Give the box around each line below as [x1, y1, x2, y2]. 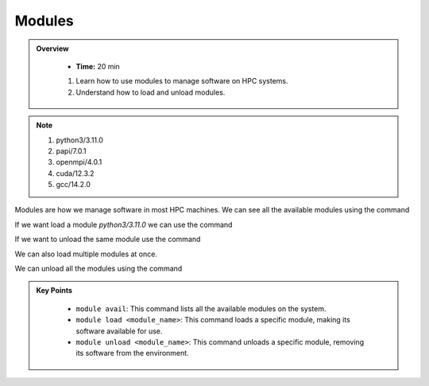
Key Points [36, 286, 73, 295]
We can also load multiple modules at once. [14, 249, 158, 259]
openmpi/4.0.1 [56, 158, 102, 167]
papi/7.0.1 [56, 146, 87, 155]
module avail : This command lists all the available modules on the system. [75, 303, 327, 314]
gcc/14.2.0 [56, 180, 91, 189]
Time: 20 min [75, 61, 121, 71]
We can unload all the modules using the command [14, 263, 183, 274]
